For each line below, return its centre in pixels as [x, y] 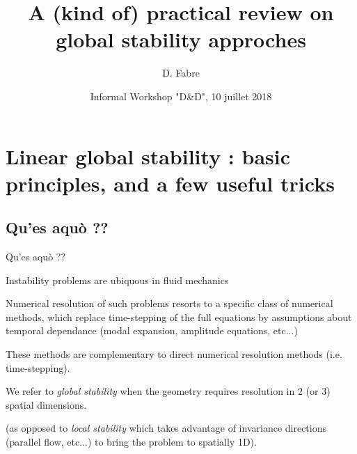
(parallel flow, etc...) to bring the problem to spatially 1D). [131, 442]
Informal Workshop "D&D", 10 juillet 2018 [181, 96]
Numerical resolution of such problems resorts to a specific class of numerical [169, 303]
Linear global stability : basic [148, 156]
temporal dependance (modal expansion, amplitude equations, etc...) [152, 330]
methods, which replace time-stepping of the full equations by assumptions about [179, 316]
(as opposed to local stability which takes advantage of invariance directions [166, 428]
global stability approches [181, 39]
